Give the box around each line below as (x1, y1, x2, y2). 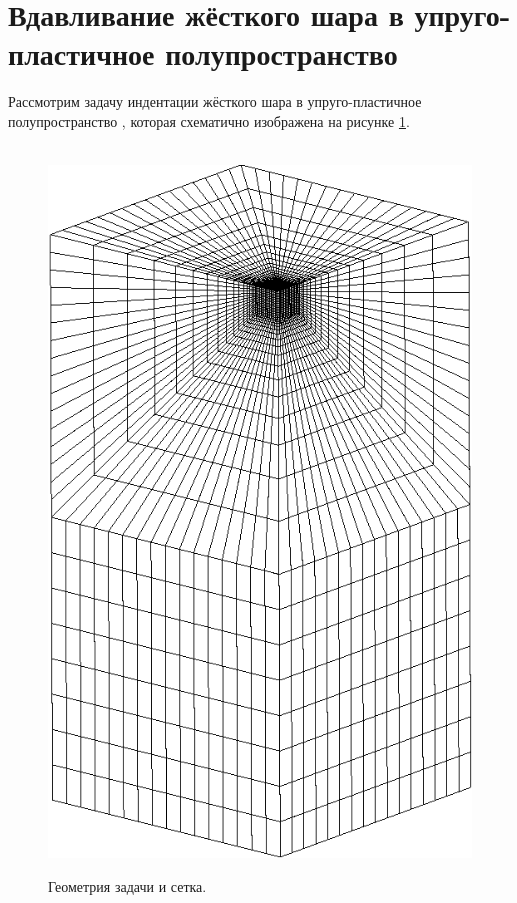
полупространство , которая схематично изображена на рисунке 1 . (8, 110, 410, 131)
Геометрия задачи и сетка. (48, 876, 207, 897)
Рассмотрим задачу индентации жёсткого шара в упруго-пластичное (8, 91, 422, 112)
